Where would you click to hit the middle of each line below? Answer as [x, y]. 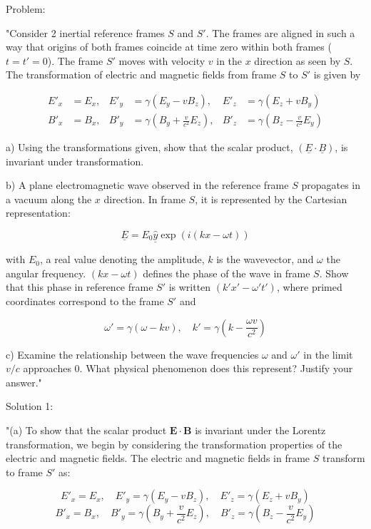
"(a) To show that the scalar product [86, 430]
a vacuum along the [49, 199]
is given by [337, 75]
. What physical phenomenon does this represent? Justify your [216, 368]
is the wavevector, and [265, 259]
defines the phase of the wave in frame [227, 273]
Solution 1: [30, 406]
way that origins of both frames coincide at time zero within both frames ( [169, 47]
